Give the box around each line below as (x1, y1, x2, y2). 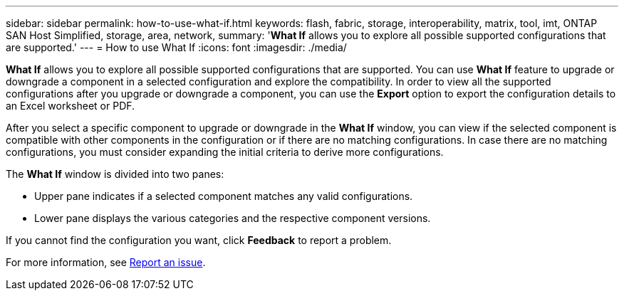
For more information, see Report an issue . (6, 256, 206, 268)
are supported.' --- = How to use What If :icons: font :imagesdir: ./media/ (6, 41, 347, 53)
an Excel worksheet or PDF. (6, 100, 135, 112)
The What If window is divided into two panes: (6, 168, 224, 180)
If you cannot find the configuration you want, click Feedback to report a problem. (6, 234, 392, 246)
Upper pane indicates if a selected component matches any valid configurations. (34, 190, 413, 202)
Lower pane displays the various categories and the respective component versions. (34, 212, 431, 224)
